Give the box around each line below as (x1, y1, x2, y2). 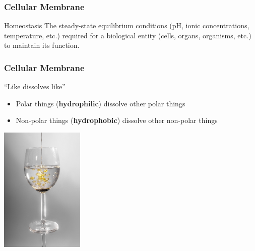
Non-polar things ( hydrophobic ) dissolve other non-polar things (16, 115, 218, 126)
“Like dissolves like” (4, 81, 66, 92)
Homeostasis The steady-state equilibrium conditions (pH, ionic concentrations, (4, 20, 249, 31)
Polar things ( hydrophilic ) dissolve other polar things (16, 98, 185, 108)
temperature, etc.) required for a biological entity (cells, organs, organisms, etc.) (4, 30, 251, 40)
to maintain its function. (4, 40, 80, 50)
